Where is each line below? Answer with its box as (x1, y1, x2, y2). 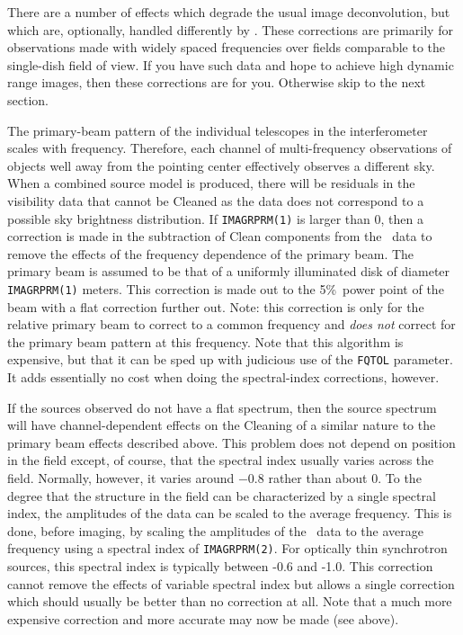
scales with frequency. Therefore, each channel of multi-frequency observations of (7, 139, 452, 157)
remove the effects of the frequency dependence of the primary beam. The (7, 244, 414, 263)
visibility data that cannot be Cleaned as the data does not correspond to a (7, 191, 424, 210)
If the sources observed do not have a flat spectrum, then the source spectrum (7, 398, 437, 416)
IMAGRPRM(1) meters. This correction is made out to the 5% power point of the (7, 279, 444, 298)
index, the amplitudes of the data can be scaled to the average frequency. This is (7, 504, 452, 523)
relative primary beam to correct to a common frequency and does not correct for (7, 315, 456, 334)
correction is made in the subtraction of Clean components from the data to (7, 227, 432, 246)
